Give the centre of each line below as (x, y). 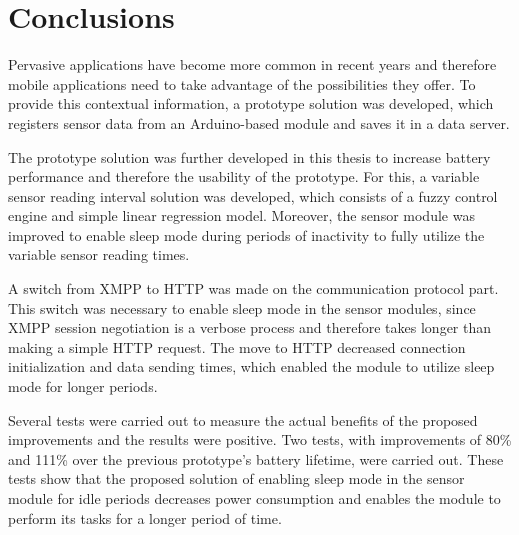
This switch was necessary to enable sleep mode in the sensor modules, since (242, 307)
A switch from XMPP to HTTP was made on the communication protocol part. (253, 288)
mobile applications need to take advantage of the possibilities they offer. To (242, 83)
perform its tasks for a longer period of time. (145, 517)
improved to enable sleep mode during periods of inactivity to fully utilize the (246, 234)
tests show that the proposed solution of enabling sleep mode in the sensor (236, 478)
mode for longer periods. (83, 386)
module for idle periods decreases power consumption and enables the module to (254, 498)
